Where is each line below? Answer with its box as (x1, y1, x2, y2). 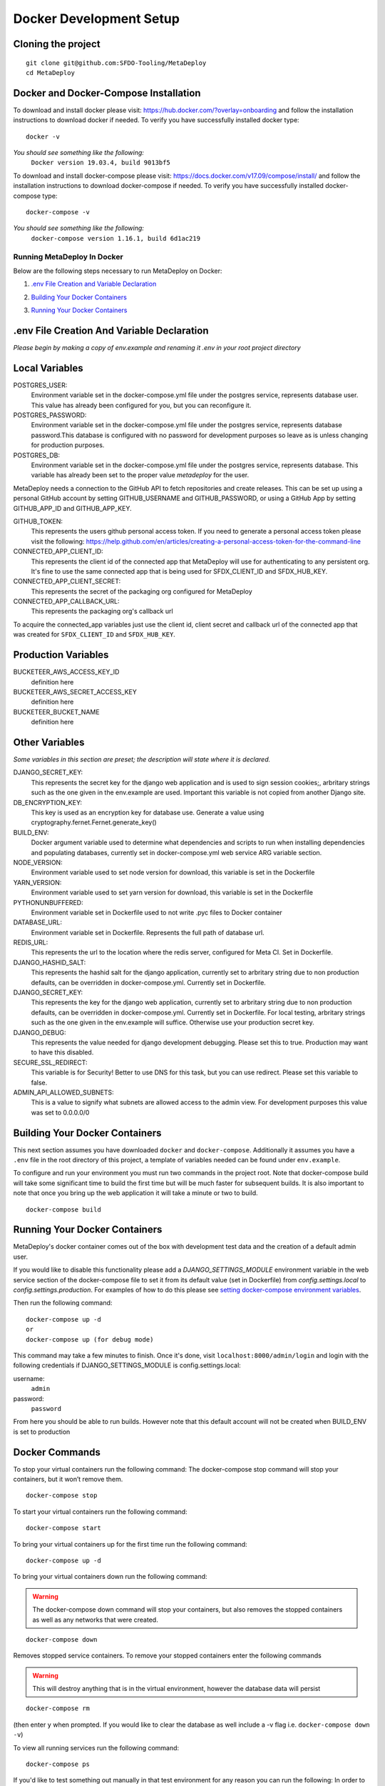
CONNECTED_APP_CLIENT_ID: (13, 547, 103, 556)
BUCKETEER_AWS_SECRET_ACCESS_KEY (13, 687, 137, 696)
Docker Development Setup (13, 11, 180, 26)
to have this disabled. (31, 1048, 94, 1057)
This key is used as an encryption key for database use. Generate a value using (31, 808, 265, 817)
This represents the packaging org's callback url (31, 607, 174, 616)
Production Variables (13, 649, 109, 661)
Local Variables (13, 361, 83, 374)
